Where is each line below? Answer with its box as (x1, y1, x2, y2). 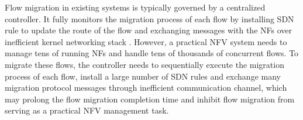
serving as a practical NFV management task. (5, 104, 169, 116)
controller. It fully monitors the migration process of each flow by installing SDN (5, 12, 294, 25)
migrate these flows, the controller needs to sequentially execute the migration (5, 58, 284, 70)
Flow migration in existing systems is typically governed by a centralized (5, 1, 266, 13)
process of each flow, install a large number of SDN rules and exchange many (5, 70, 281, 82)
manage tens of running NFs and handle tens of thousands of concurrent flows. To (5, 47, 299, 59)
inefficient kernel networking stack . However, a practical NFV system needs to (5, 35, 287, 47)
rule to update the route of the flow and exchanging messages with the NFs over (5, 24, 292, 36)
